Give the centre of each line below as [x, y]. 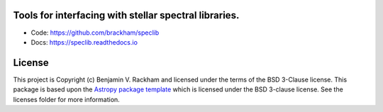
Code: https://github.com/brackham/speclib [95, 33]
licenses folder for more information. [66, 99]
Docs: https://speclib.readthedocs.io [84, 42]
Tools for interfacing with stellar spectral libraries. [126, 15]
